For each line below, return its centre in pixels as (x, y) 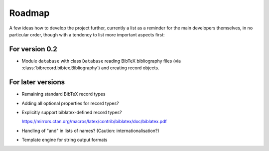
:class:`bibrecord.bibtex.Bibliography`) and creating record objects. (90, 68)
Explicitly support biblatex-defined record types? (72, 112)
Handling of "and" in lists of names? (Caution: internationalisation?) (90, 131)
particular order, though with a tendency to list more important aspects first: (87, 34)
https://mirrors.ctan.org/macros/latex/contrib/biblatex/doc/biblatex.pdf (94, 122)
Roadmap (29, 13)
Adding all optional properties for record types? (70, 103)
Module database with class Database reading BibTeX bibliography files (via (101, 61)
